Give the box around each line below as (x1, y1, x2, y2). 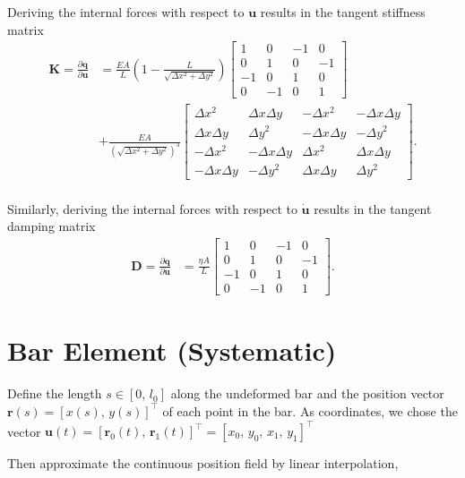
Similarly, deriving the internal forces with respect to (7, 199, 297, 218)
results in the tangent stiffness (260, 3, 426, 21)
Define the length (7, 384, 102, 403)
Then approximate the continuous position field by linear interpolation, (7, 454, 399, 472)
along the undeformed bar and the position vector (170, 384, 444, 403)
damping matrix (7, 217, 96, 235)
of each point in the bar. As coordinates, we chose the (162, 401, 458, 420)
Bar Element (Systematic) (7, 332, 337, 369)
